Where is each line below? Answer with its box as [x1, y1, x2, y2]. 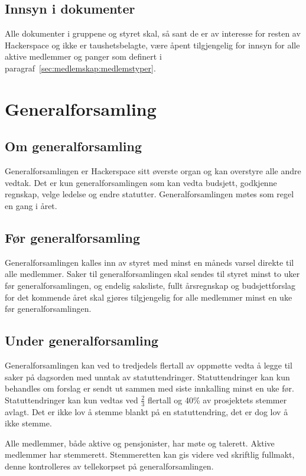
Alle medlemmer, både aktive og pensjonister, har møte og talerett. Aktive [5, 436, 275, 449]
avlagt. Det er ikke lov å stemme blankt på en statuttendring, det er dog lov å [5, 405, 288, 418]
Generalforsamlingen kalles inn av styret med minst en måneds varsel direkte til [5, 256, 294, 268]
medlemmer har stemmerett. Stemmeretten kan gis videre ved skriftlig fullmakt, [5, 448, 295, 461]
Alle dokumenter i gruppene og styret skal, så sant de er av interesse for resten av [5, 27, 301, 40]
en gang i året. [5, 199, 57, 211]
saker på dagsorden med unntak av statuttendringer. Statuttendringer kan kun [5, 370, 290, 383]
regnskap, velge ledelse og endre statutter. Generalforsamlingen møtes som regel [5, 188, 294, 200]
